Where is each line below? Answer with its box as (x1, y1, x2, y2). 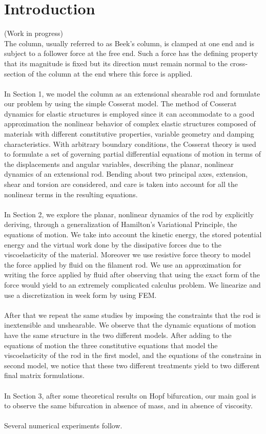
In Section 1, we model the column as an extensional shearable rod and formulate (4, 88, 260, 99)
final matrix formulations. (4, 370, 85, 381)
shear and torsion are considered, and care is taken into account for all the (4, 179, 238, 190)
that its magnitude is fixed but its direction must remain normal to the (4, 58, 228, 68)
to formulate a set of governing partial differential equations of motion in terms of (4, 148, 261, 159)
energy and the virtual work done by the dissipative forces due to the (4, 239, 221, 250)
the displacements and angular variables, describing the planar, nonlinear (4, 158, 234, 169)
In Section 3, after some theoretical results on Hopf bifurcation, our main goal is (4, 390, 256, 401)
